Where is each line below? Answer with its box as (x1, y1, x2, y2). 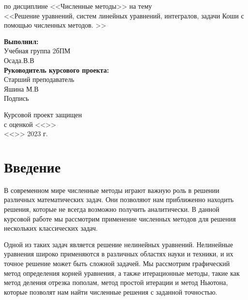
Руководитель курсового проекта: (4, 64, 109, 75)
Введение (4, 157, 61, 176)
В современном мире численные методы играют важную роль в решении (4, 185, 219, 195)
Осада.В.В (4, 55, 34, 65)
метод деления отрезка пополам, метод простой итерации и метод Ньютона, (4, 277, 228, 287)
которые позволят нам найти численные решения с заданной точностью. (4, 286, 217, 297)
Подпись (4, 93, 29, 103)
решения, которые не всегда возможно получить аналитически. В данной (4, 204, 219, 214)
